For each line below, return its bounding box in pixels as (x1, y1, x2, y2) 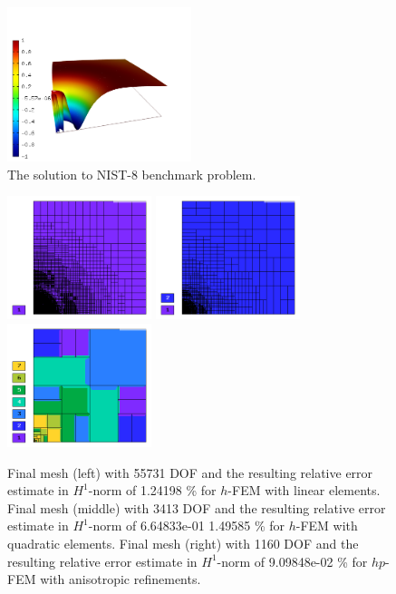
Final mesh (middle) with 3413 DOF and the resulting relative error (7, 498, 386, 517)
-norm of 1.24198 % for (88, 481, 217, 500)
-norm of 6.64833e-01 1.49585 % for (88, 516, 285, 535)
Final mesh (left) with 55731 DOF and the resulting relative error (7, 463, 373, 482)
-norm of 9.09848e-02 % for (217, 551, 368, 570)
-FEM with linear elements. (227, 481, 381, 500)
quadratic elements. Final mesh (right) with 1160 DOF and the (7, 533, 359, 552)
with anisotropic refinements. (40, 570, 201, 589)
